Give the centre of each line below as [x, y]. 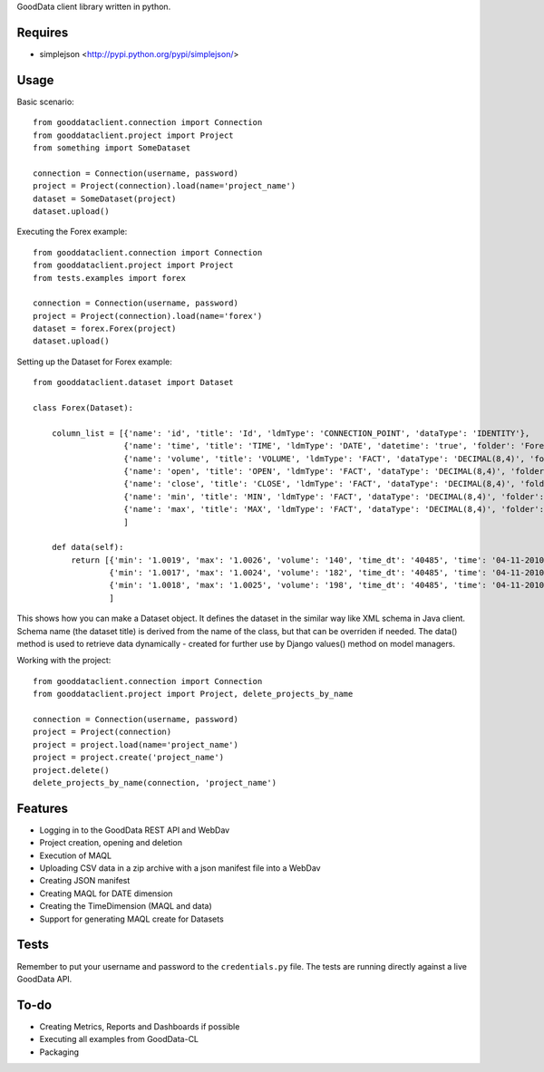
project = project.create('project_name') [129, 758]
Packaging [59, 1052]
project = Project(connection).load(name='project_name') [165, 186]
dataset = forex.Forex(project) [105, 329]
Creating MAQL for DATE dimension [106, 893]
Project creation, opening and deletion [111, 843]
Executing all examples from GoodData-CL [119, 1039]
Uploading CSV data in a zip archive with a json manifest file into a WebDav [180, 868]
